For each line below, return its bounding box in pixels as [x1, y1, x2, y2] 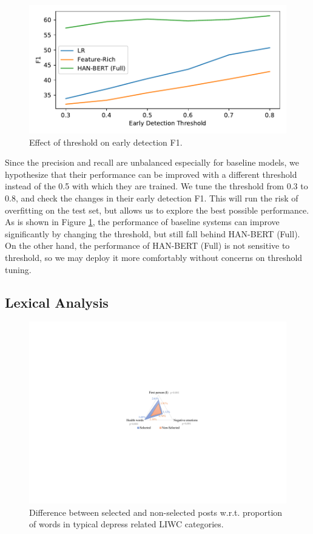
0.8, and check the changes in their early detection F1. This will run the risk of [5, 191, 298, 204]
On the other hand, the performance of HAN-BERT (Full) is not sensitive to [5, 239, 290, 252]
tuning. [5, 263, 32, 275]
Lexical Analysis [5, 292, 109, 311]
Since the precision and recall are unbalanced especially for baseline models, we [5, 156, 299, 169]
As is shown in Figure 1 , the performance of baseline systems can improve [5, 215, 280, 228]
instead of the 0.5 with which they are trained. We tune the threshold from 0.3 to [5, 180, 308, 192]
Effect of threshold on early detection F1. [29, 135, 183, 148]
